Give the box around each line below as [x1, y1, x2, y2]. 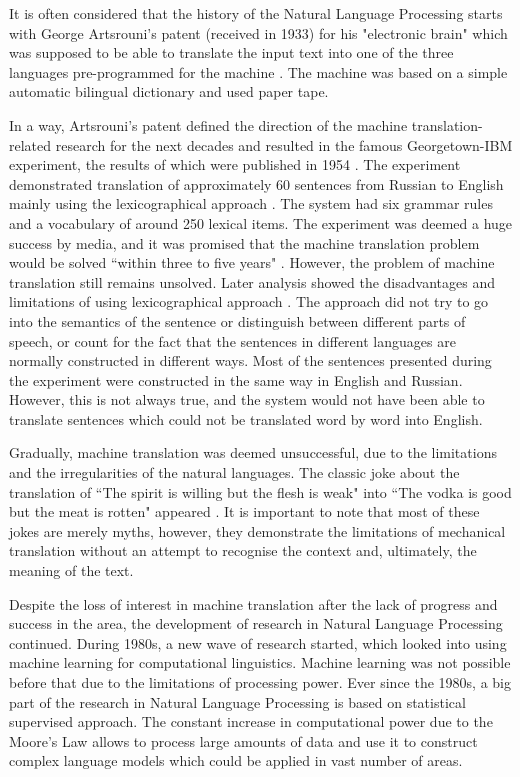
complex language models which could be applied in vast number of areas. [9, 750, 463, 771]
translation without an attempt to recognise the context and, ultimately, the [9, 540, 477, 561]
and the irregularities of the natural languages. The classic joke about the [9, 462, 460, 483]
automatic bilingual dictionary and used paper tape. [9, 81, 329, 102]
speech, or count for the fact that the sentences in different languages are [9, 330, 456, 351]
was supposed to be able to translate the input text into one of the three [9, 42, 454, 63]
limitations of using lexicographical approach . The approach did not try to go [9, 291, 489, 312]
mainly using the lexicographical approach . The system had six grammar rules [9, 193, 493, 214]
